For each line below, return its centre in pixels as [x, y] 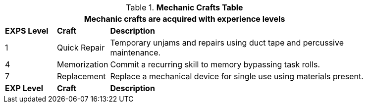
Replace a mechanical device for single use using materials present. [237, 76]
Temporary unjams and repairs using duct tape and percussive [227, 43]
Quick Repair [81, 48]
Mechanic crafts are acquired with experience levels [184, 19]
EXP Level [24, 88]
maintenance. [135, 53]
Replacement [81, 76]
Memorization [83, 64]
